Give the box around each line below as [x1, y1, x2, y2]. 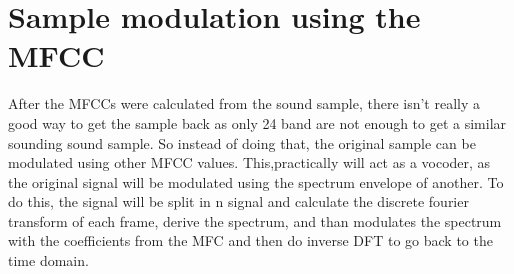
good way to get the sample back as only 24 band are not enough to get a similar [8, 112, 507, 133]
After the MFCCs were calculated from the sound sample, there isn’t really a [8, 93, 480, 114]
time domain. [8, 250, 89, 271]
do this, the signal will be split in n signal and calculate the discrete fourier [8, 191, 469, 212]
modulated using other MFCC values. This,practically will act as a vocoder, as [8, 152, 491, 173]
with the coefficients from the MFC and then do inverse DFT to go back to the [8, 230, 493, 251]
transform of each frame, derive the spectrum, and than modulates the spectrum [8, 210, 502, 231]
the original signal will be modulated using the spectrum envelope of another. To [8, 171, 504, 192]
